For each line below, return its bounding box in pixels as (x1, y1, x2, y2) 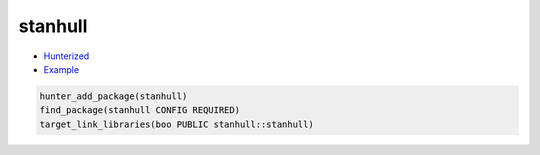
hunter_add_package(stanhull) (39, 90, 188, 102)
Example (43, 63, 80, 75)
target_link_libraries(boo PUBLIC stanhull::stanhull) (39, 118, 314, 130)
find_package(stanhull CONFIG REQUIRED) (39, 105, 240, 116)
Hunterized (43, 50, 90, 62)
